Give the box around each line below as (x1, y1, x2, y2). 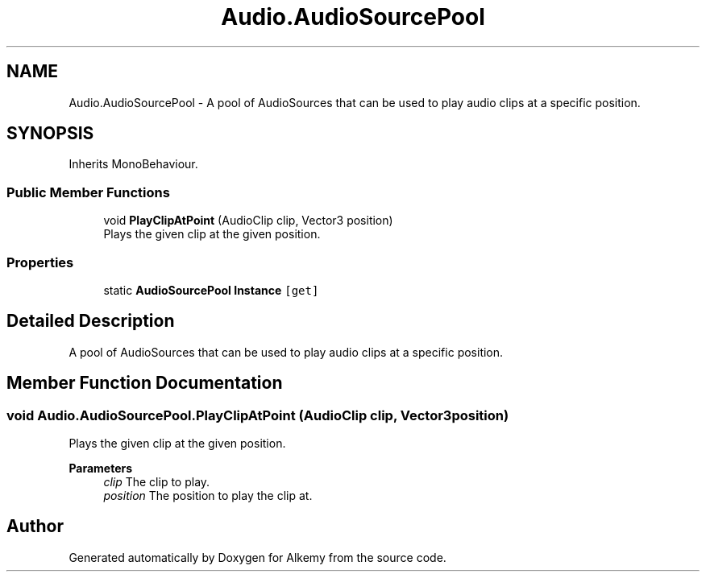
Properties (6, 254, 74, 270)
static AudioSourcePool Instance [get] (103, 283, 319, 297)
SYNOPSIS (6, 123, 94, 144)
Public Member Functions (6, 184, 170, 200)
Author (6, 516, 64, 537)
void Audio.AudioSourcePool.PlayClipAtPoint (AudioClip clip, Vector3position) (6, 407, 509, 423)
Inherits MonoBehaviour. (69, 157, 198, 171)
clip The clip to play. (103, 475, 210, 489)
